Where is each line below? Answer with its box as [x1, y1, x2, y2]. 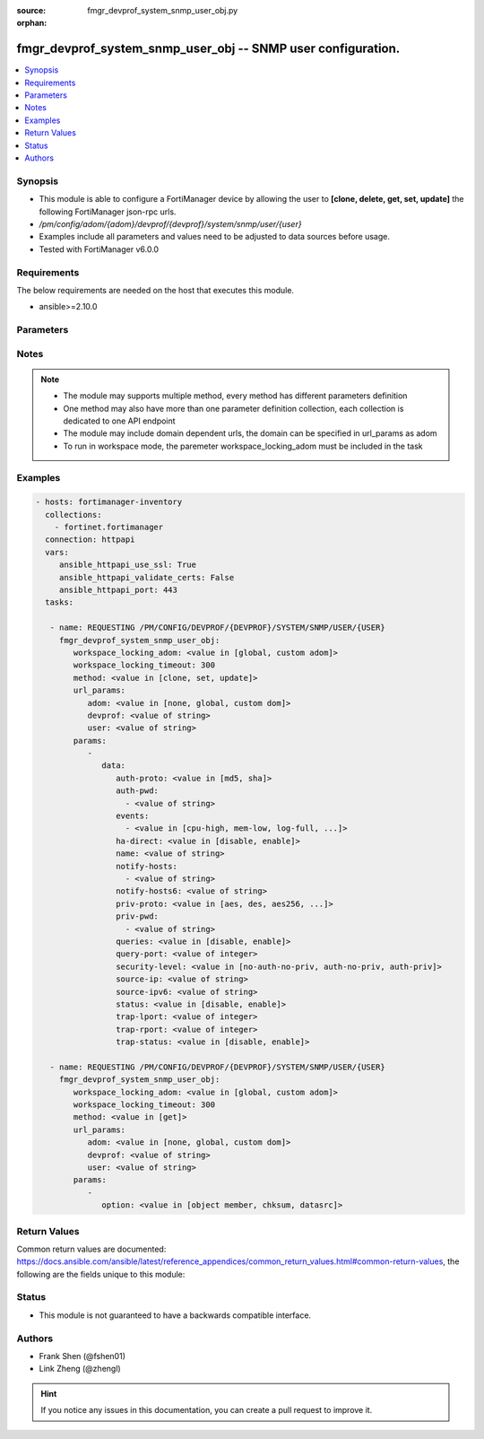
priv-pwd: [115, 911, 159, 921]
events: [115, 811, 150, 821]
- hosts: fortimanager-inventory [35, 497, 183, 507]
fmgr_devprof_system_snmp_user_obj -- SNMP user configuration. [16, 41, 401, 57]
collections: [45, 510, 102, 519]
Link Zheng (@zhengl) [39, 1364, 121, 1374]
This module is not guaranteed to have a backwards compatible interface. [39, 1310, 312, 1321]
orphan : [16, 18, 48, 29]
